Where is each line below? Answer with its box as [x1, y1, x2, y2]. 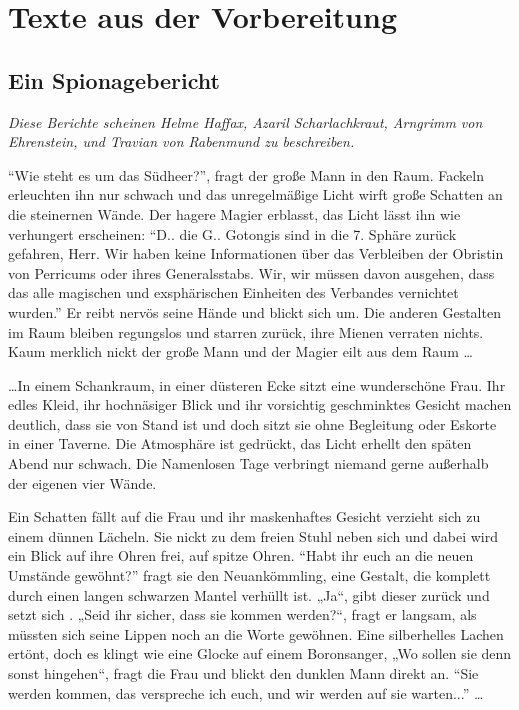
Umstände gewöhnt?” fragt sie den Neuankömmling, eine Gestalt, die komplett [8, 565, 491, 586]
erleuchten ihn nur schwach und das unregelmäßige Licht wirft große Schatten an [8, 184, 503, 205]
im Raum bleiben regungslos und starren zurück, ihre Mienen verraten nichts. [8, 321, 484, 342]
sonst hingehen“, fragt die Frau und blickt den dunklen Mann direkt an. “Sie [8, 663, 479, 684]
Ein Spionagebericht [8, 64, 220, 95]
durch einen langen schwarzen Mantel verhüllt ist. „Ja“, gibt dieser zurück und [8, 584, 490, 605]
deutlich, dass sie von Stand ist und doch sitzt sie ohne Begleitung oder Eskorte [8, 413, 497, 434]
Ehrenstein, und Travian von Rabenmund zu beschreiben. [8, 131, 355, 152]
